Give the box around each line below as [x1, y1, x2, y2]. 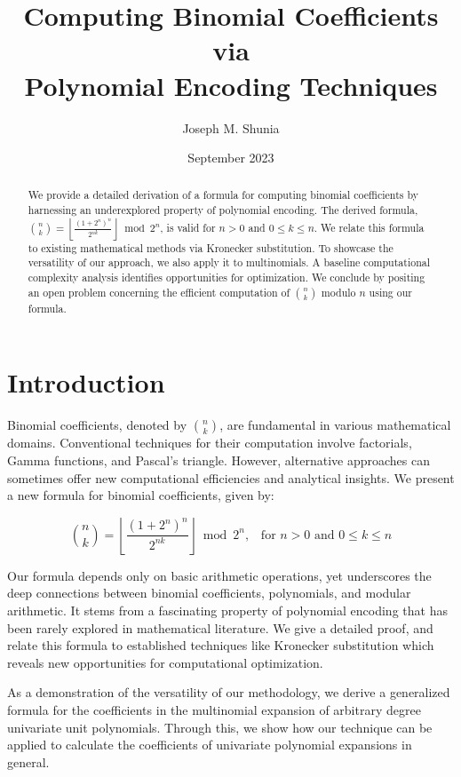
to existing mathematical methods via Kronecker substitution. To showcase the [28, 240, 393, 255]
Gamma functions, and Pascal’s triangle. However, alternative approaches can [7, 450, 430, 469]
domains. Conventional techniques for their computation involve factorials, [7, 433, 412, 452]
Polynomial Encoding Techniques [24, 67, 438, 103]
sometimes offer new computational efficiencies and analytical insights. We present [7, 468, 455, 487]
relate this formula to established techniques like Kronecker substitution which [7, 636, 434, 654]
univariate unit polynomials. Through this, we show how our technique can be [7, 718, 433, 736]
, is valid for [160, 219, 216, 234]
